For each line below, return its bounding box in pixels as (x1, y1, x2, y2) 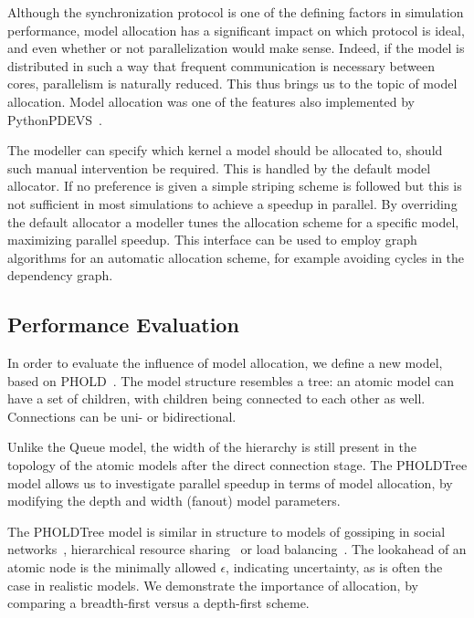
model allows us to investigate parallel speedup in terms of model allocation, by (7, 473, 453, 492)
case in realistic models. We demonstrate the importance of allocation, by (7, 575, 418, 594)
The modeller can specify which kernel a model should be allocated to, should (7, 141, 443, 160)
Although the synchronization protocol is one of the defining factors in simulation (7, 3, 464, 21)
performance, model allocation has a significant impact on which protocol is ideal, (7, 20, 465, 39)
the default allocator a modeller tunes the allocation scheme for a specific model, (7, 212, 459, 231)
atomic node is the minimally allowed (7, 558, 216, 577)
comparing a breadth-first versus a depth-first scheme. (7, 593, 310, 613)
